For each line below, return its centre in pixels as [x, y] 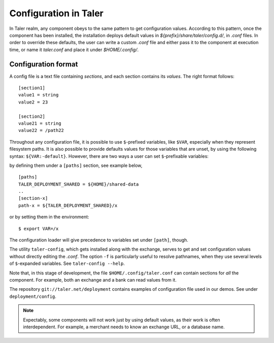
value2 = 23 [33, 102]
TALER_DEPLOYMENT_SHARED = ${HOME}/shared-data [79, 184]
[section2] [32, 116]
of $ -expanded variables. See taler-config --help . [67, 263]
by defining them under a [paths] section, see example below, [76, 165]
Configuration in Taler [56, 13]
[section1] [32, 88]
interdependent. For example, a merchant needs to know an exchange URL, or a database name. [124, 327]
